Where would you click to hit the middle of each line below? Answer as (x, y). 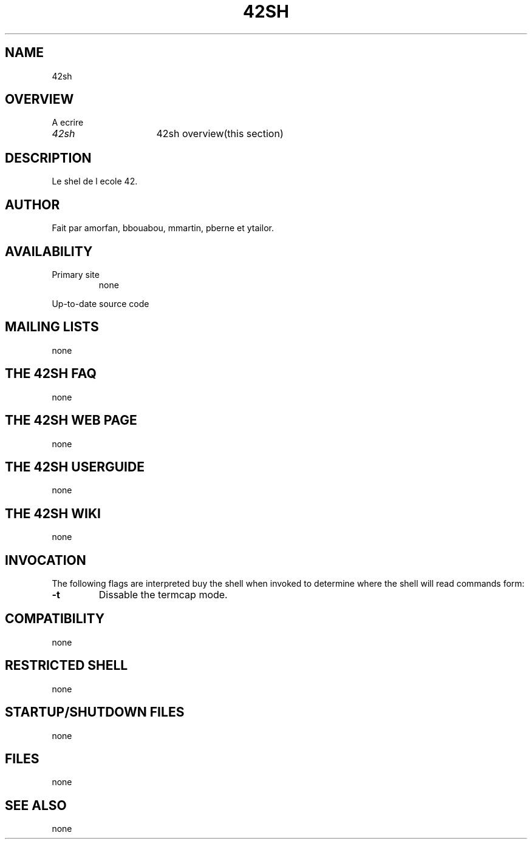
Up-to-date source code (101, 303)
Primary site (76, 274)
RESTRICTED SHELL (66, 666)
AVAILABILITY (49, 251)
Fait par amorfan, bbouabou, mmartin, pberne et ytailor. (163, 228)
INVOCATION (46, 560)
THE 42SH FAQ (51, 374)
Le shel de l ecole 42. (95, 181)
